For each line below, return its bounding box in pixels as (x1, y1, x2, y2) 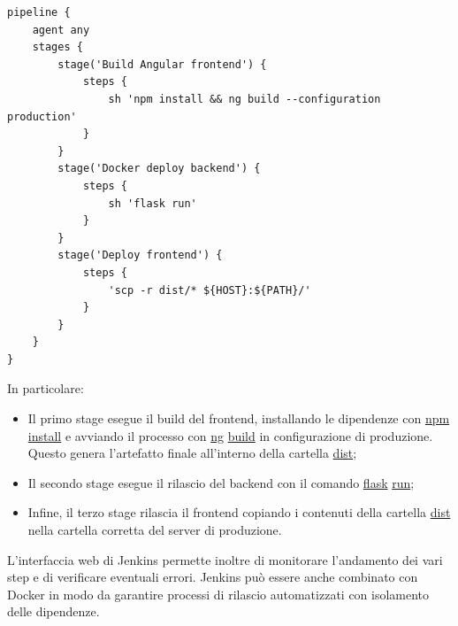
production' (7, 110, 77, 123)
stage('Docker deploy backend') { (57, 162, 261, 175)
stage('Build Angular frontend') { (57, 58, 267, 71)
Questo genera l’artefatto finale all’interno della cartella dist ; (27, 444, 357, 462)
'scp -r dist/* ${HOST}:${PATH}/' (108, 283, 311, 297)
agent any (32, 23, 90, 36)
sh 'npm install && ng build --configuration (108, 92, 381, 105)
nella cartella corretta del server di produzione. (27, 521, 282, 539)
